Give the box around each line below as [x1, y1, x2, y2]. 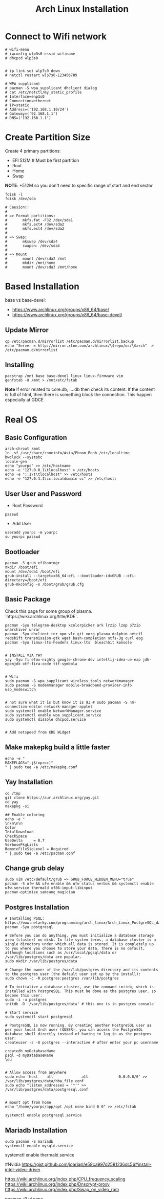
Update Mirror [5, 326, 49, 334]
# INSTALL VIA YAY [5, 653, 42, 658]
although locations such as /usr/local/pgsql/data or [5, 950, 117, 955]
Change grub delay [5, 864, 64, 872]
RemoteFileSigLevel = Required [5, 846, 69, 851]
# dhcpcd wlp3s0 [5, 55, 38, 61]
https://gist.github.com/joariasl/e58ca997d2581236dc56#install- [21, 1161, 152, 1167]
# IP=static [5, 103, 29, 108]
